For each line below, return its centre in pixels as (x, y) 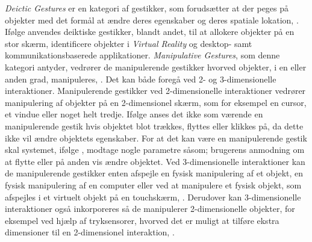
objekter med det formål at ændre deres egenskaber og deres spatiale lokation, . (152, 20)
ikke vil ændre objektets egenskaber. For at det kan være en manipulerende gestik (156, 138)
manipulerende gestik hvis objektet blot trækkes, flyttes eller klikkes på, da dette (154, 126)
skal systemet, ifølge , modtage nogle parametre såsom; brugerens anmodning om (155, 150)
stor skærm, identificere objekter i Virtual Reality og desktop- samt (129, 43)
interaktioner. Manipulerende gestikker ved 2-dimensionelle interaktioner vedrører (155, 91)
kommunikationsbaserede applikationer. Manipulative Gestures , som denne (142, 55)
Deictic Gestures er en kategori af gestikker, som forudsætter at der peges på (147, 8)
